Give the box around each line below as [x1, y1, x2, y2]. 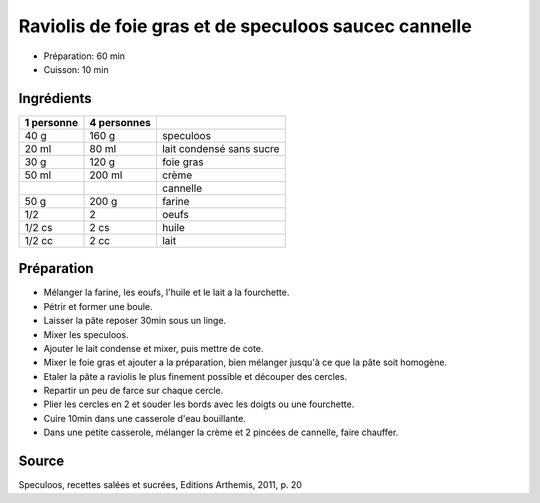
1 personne [24, 115, 79, 129]
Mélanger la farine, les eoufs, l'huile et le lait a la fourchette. [43, 286, 290, 299]
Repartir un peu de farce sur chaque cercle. [43, 385, 224, 397]
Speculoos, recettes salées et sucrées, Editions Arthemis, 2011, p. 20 [18, 479, 302, 491]
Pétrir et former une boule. [43, 300, 154, 312]
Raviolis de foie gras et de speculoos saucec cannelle [18, 15, 472, 37]
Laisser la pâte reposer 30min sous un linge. [43, 315, 227, 327]
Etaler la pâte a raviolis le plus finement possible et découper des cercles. [43, 370, 348, 382]
